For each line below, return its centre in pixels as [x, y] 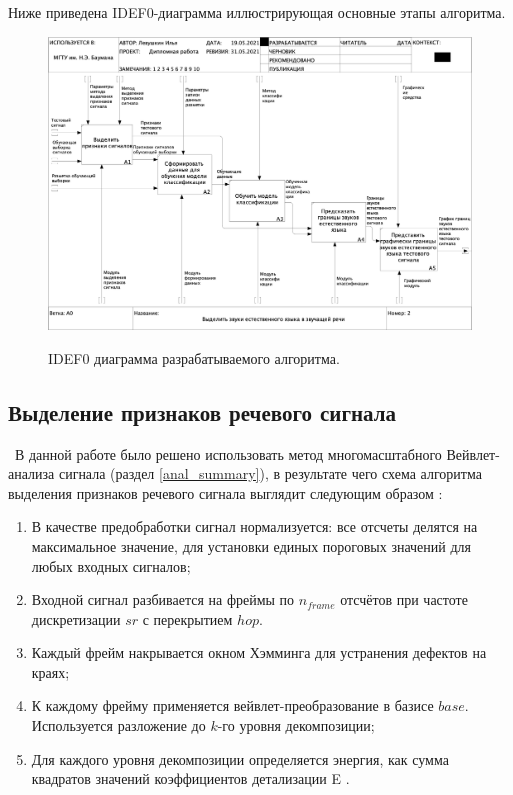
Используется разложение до [118, 725]
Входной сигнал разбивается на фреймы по [163, 599]
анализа [31, 473]
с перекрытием [187, 618]
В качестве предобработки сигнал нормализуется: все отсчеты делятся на [254, 526]
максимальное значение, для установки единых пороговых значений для [251, 545]
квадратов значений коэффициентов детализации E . [190, 778]
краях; [50, 671]
